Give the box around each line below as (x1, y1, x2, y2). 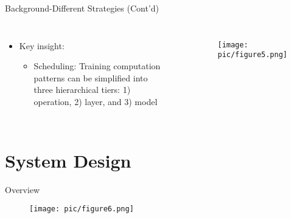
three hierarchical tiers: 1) (33, 83, 131, 96)
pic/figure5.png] (217, 50, 288, 60)
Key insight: (19, 39, 65, 52)
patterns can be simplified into (33, 71, 148, 84)
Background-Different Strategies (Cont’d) (5, 2, 159, 14)
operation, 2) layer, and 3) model (33, 95, 158, 107)
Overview (5, 183, 40, 196)
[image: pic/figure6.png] (29, 205, 134, 214)
